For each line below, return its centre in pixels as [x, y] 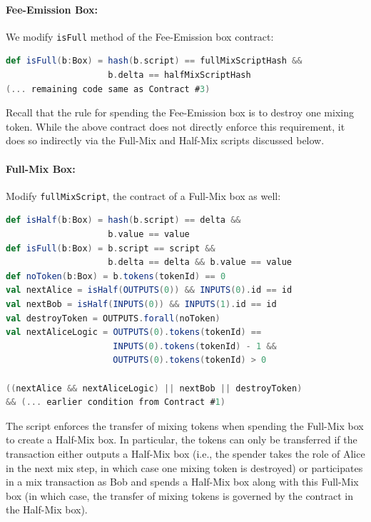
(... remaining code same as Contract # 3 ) [108, 89]
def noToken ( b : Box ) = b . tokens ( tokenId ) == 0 [116, 276]
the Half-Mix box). [47, 510]
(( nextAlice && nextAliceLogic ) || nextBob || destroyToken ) [154, 388]
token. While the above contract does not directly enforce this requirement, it [176, 126]
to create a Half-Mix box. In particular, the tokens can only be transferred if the [182, 440]
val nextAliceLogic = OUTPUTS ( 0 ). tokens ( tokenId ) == [134, 332]
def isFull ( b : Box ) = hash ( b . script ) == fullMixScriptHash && [154, 61]
